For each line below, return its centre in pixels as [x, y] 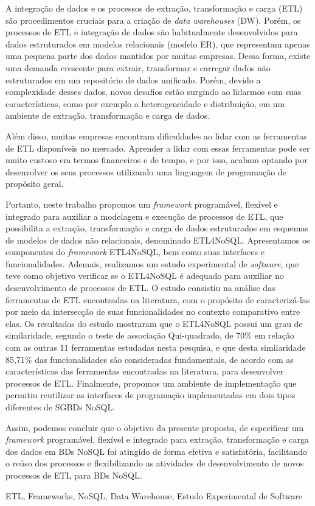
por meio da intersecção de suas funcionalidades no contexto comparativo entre [153, 311]
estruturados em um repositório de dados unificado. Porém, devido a [133, 79]
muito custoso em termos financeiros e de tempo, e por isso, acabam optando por [157, 160]
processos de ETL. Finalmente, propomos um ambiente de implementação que [151, 383]
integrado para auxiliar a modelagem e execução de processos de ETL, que [144, 216]
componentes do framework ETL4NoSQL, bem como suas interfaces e [135, 252]
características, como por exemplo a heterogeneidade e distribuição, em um [145, 103]
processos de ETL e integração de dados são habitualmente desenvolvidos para [152, 32]
